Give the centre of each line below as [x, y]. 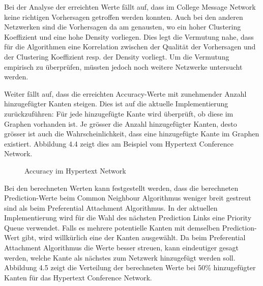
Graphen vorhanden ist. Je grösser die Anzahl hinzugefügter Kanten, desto [121, 123]
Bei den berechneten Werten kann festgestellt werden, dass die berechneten [121, 188]
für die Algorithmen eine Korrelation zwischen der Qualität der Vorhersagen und [130, 47]
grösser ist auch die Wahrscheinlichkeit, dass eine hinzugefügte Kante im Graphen [132, 134]
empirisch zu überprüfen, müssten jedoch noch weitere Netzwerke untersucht [123, 66]
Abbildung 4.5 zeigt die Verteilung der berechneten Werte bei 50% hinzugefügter [130, 267]
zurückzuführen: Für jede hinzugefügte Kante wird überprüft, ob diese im [119, 113]
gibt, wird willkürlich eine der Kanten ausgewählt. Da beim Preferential [134, 237]
